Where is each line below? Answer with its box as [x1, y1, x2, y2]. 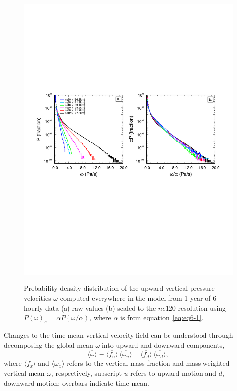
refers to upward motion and [130, 368, 217, 378]
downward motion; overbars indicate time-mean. [4, 377, 149, 388]
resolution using [178, 302, 226, 313]
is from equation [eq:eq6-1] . [120, 312, 203, 322]
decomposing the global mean [4, 339, 93, 350]
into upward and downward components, [102, 339, 225, 350]
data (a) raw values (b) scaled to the [45, 302, 156, 313]
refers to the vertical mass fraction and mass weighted [67, 358, 230, 368]
